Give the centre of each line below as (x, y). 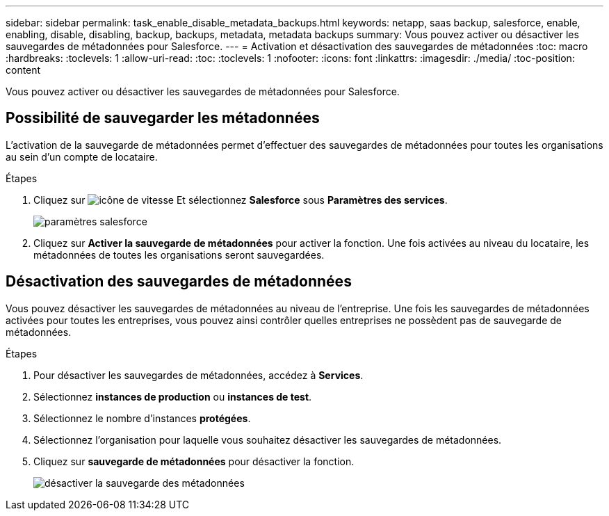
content (23, 70)
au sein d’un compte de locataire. (82, 156)
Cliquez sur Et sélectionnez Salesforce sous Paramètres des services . (241, 200)
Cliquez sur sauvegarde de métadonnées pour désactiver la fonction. (194, 461)
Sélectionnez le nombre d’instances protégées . (142, 418)
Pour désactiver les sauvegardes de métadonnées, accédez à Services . (198, 375)
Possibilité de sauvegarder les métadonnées (163, 118)
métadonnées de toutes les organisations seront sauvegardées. (179, 255)
